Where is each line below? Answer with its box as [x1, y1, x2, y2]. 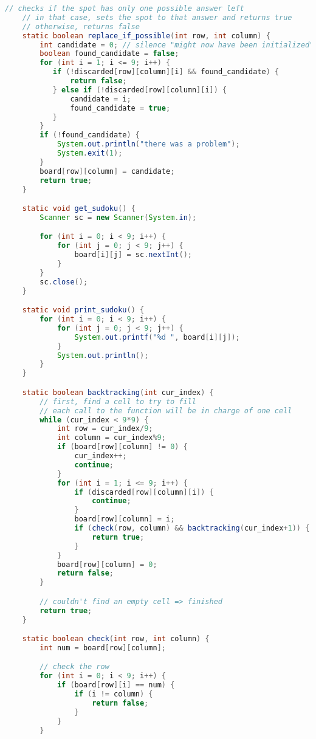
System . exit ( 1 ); [57, 149, 123, 157]
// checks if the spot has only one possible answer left [5, 4, 244, 13]
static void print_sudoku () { [22, 306, 145, 315]
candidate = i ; [70, 94, 131, 103]
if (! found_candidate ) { [39, 131, 140, 140]
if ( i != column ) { [74, 690, 153, 699]
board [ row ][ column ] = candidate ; [39, 167, 175, 176]
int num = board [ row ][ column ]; [39, 643, 166, 652]
